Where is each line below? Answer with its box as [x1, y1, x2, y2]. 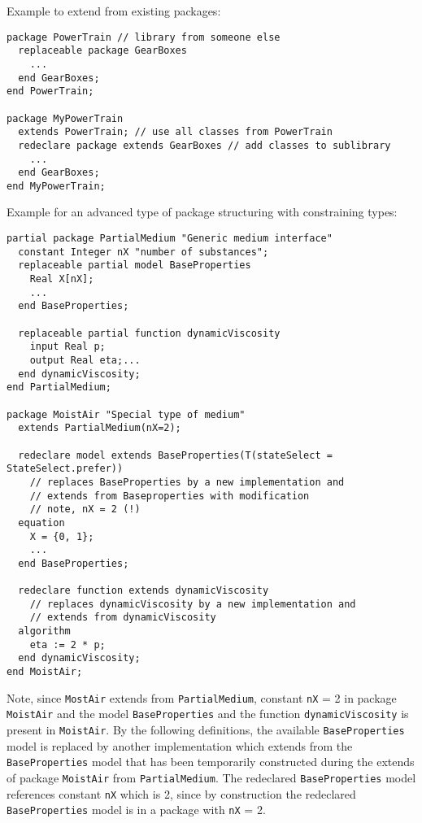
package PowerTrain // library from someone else [7, 31, 281, 43]
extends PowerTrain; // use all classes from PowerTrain [18, 126, 333, 138]
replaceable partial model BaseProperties [18, 259, 251, 272]
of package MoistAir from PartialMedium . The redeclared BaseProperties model [7, 769, 416, 786]
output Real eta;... [29, 354, 141, 366]
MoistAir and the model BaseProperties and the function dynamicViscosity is [7, 705, 409, 722]
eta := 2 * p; [29, 638, 106, 651]
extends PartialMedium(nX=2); [18, 422, 181, 434]
